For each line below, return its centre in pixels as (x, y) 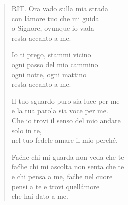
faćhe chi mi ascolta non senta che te (68, 166)
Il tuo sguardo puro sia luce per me (65, 101)
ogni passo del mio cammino (55, 64)
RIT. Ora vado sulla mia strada (60, 8)
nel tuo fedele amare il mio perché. (64, 140)
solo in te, (27, 130)
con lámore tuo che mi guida (55, 18)
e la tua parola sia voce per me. (60, 110)
